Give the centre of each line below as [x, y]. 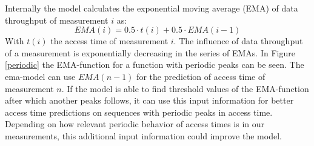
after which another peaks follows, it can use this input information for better [149, 100]
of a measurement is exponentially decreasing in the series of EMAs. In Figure [150, 52]
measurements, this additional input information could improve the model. [143, 135]
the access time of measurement [109, 41]
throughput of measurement [57, 20]
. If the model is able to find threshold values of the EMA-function [185, 88]
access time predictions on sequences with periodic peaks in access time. [139, 112]
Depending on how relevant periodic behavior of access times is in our [135, 124]
